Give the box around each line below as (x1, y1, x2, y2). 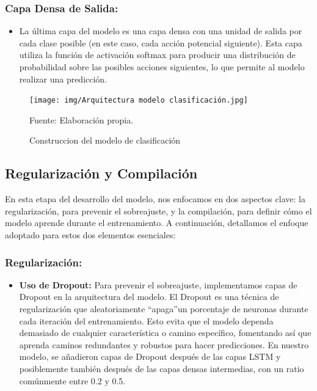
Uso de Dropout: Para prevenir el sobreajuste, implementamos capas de (19, 278, 297, 291)
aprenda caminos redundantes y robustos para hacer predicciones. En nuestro (19, 338, 309, 351)
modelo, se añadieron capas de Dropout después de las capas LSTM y (19, 350, 281, 363)
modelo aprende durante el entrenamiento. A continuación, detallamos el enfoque (5, 216, 308, 229)
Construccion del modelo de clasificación (29, 134, 181, 147)
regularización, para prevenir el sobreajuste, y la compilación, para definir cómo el (5, 204, 312, 217)
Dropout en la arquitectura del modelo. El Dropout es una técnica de (19, 290, 279, 303)
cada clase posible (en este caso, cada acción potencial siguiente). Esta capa (19, 36, 302, 49)
